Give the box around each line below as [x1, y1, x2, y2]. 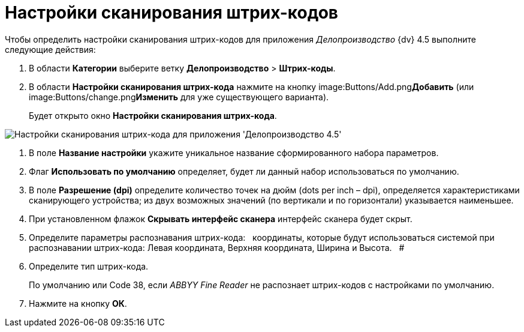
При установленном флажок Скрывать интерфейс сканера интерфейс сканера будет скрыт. [29, 213, 412, 224]
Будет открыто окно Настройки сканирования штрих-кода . [29, 110, 277, 121]
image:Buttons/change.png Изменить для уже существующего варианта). [29, 91, 329, 102]
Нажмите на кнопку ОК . [29, 298, 127, 309]
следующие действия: [5, 44, 96, 55]
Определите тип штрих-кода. [29, 261, 149, 271]
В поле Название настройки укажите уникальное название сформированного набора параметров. [29, 147, 439, 158]
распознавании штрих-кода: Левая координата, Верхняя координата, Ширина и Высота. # [29, 242, 405, 253]
